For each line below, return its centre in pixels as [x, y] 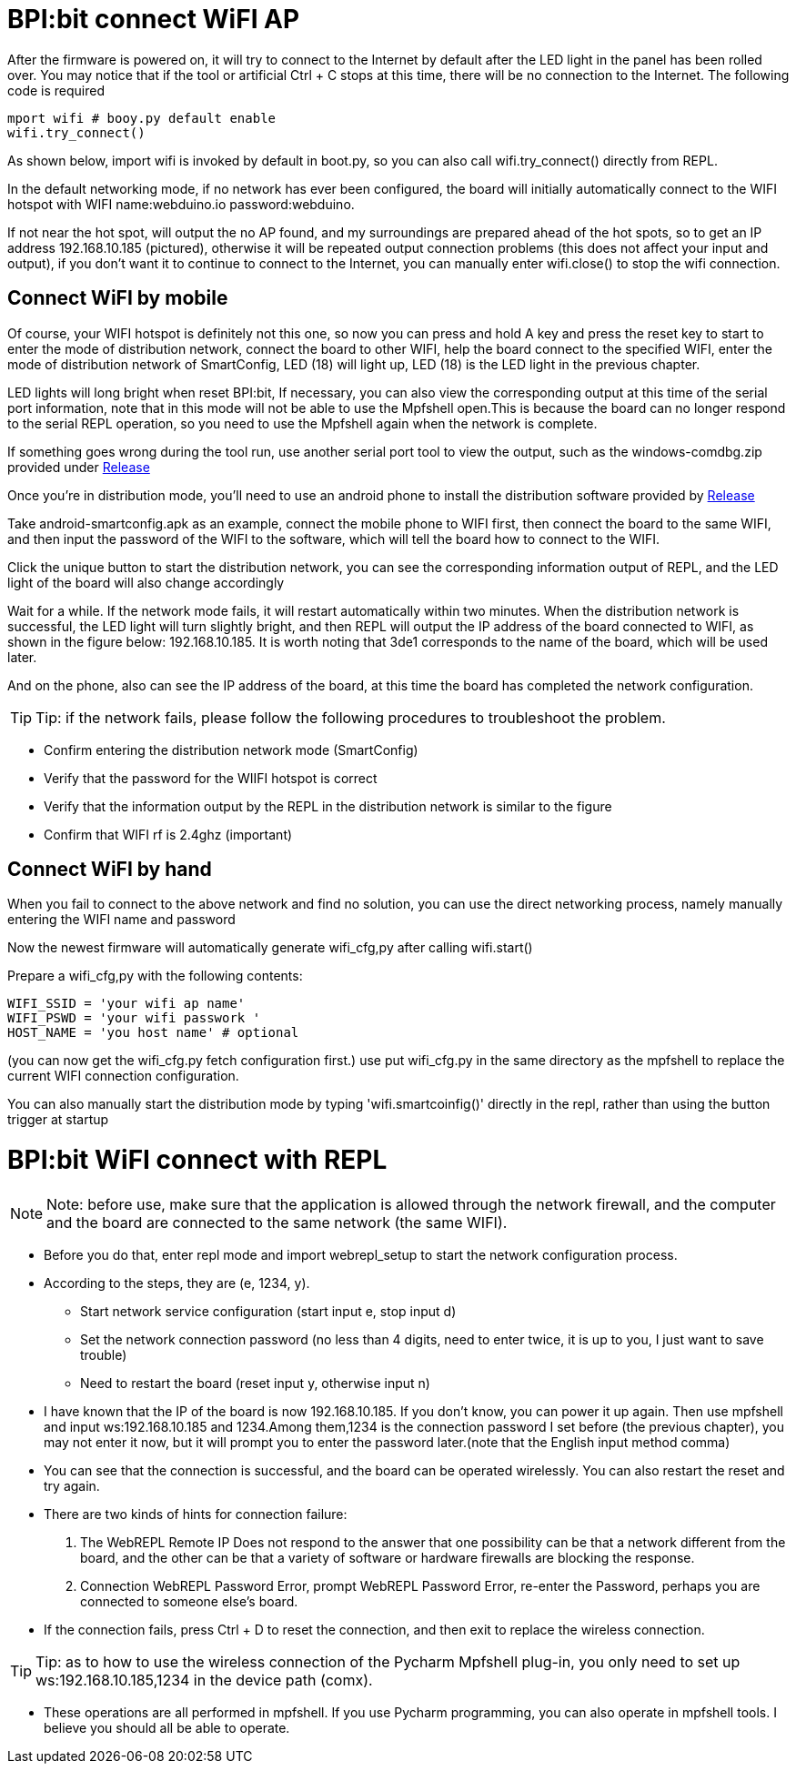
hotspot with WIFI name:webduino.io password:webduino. [181, 204]
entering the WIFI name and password [121, 920]
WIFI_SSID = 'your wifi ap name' [126, 1004]
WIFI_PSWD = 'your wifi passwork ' [134, 1018]
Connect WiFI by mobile [118, 298]
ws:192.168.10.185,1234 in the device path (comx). [204, 1680]
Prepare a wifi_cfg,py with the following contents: [155, 976]
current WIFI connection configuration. [123, 1076]
